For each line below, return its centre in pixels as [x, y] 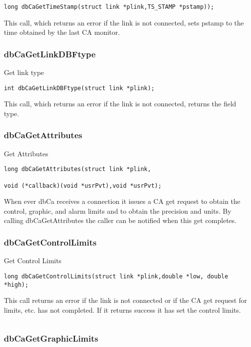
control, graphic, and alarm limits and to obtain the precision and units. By [118, 211]
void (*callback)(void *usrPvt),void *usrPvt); [83, 186]
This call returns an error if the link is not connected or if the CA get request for [125, 300]
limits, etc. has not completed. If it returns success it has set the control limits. [123, 310]
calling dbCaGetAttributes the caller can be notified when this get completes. [120, 220]
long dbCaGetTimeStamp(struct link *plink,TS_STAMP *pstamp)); [109, 7]
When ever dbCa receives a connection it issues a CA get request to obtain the [122, 201]
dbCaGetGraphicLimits [51, 338]
